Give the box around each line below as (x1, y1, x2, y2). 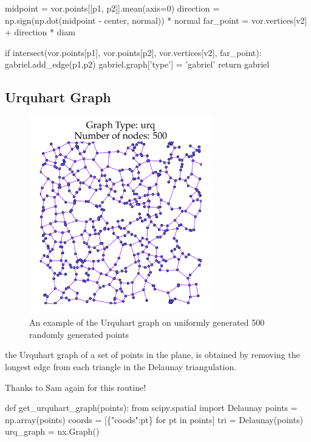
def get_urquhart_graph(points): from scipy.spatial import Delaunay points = (5, 401, 298, 414)
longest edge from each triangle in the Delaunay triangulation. (5, 360, 237, 373)
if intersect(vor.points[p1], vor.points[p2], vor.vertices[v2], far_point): (5, 46, 262, 58)
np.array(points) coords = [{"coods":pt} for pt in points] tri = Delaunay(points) (5, 413, 303, 426)
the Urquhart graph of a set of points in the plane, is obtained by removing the (5, 348, 300, 361)
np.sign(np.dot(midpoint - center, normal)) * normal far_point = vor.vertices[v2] (5, 13, 307, 26)
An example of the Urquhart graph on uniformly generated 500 (29, 316, 265, 329)
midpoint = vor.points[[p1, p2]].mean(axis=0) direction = (5, 2, 220, 14)
